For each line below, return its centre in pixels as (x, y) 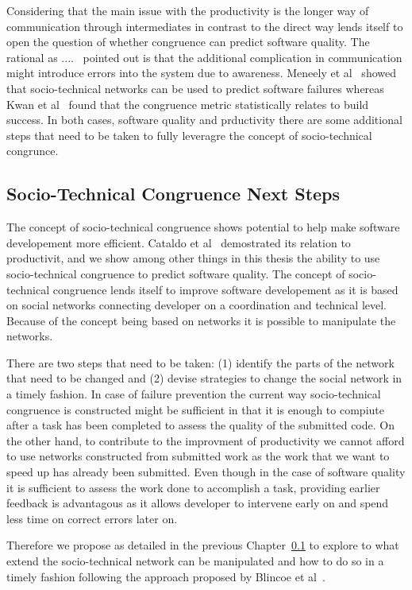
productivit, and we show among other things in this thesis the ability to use (193, 258)
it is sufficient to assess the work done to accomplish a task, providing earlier (193, 487)
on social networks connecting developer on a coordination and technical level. (196, 305)
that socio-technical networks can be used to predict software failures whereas (195, 88)
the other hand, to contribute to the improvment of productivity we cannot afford (206, 440)
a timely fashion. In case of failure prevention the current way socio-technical (194, 394)
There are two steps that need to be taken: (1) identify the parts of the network (200, 362)
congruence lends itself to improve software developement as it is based (225, 289)
